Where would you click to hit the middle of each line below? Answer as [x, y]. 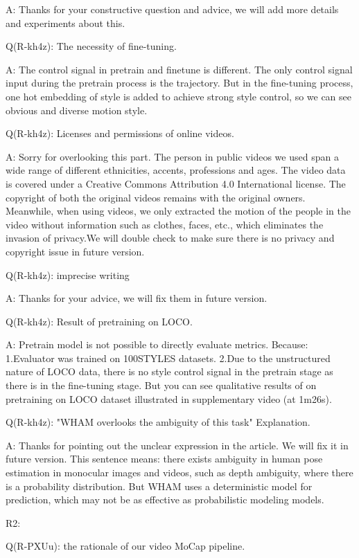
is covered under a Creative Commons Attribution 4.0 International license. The [176, 183]
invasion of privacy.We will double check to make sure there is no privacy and [170, 238]
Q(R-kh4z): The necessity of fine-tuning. [91, 46]
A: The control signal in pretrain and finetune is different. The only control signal [179, 69]
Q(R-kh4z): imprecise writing [68, 274]
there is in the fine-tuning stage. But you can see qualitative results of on [161, 385]
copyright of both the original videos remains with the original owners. [156, 197]
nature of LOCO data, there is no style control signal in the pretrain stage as [169, 371]
